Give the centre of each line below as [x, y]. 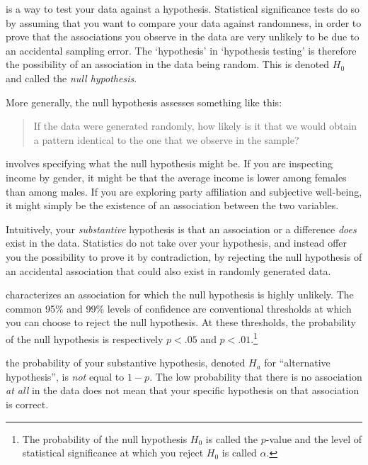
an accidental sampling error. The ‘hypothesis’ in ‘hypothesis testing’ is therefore [181, 50]
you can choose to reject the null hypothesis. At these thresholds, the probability [181, 322]
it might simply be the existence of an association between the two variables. [172, 205]
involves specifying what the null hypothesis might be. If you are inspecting [169, 163]
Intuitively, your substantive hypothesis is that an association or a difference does [181, 229]
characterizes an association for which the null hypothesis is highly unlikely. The [180, 295]
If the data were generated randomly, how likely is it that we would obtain [195, 126]
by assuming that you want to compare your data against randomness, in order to [184, 22]
